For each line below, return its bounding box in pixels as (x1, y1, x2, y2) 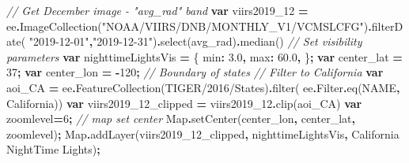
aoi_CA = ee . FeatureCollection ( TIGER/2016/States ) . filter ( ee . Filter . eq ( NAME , (6, 79, 400, 95)
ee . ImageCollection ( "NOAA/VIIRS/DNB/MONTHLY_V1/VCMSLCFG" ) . (6, 17, 372, 34)
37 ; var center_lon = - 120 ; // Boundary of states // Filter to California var (6, 64, 384, 80)
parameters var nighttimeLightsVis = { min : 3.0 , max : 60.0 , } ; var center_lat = (6, 48, 403, 65)
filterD (371, 17, 403, 34)
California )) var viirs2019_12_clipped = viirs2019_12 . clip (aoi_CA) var (6, 94, 362, 111)
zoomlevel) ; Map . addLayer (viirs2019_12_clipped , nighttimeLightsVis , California (6, 125, 400, 142)
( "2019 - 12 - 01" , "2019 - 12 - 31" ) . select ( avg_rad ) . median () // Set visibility (21, 33, 362, 50)
